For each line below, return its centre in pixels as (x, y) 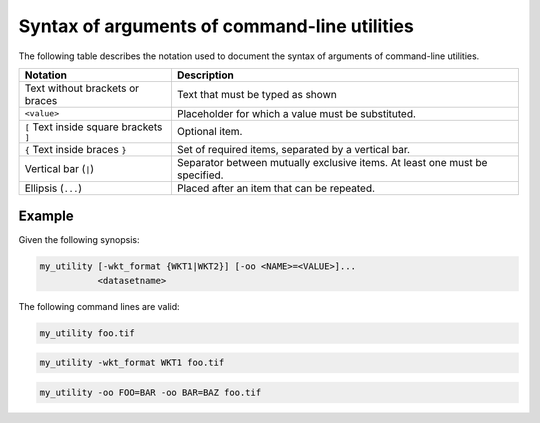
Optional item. (209, 132)
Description (205, 75)
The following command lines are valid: (99, 306)
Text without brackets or (82, 88)
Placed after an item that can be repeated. (275, 188)
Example (46, 216)
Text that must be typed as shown (256, 94)
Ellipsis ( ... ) (53, 188)
